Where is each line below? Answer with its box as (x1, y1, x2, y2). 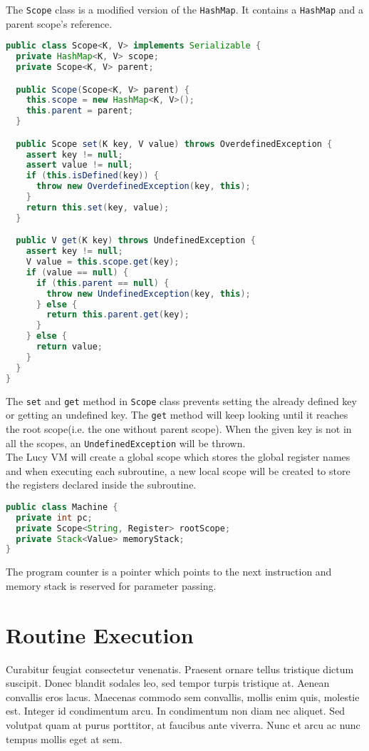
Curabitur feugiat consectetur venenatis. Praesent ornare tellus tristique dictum (6, 661, 354, 676)
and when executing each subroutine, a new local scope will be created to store (6, 463, 350, 478)
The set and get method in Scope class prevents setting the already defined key (6, 393, 357, 408)
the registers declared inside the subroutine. (6, 477, 197, 492)
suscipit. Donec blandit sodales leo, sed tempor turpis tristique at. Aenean (6, 675, 330, 690)
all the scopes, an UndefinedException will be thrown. (6, 435, 246, 450)
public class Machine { (6, 501, 118, 512)
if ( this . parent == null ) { (36, 277, 170, 288)
